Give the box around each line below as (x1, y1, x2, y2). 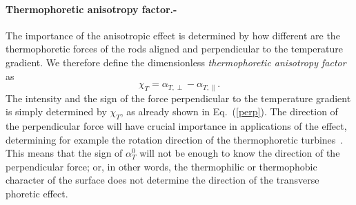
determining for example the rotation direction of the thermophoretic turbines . (6, 132, 344, 146)
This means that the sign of (6, 146, 123, 160)
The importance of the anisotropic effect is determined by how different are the (6, 28, 340, 42)
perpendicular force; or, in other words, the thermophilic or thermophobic (6, 159, 317, 173)
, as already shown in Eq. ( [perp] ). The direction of (120, 104, 338, 119)
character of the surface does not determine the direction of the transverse (6, 173, 319, 187)
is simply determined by (6, 104, 107, 119)
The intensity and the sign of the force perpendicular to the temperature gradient (6, 90, 351, 105)
